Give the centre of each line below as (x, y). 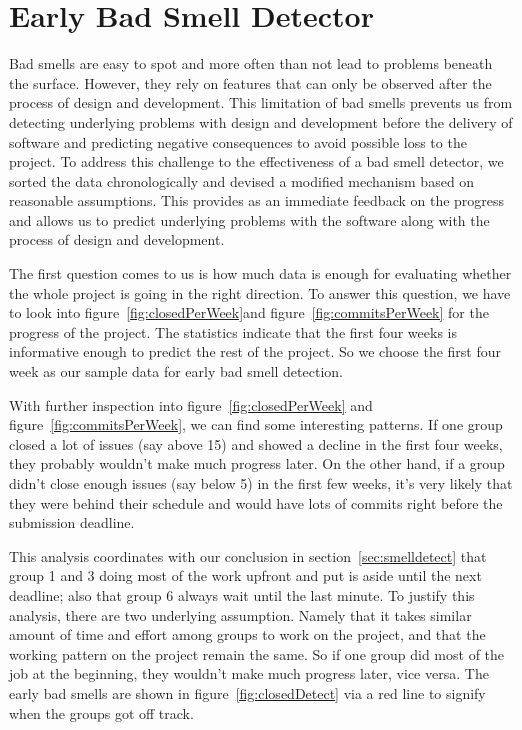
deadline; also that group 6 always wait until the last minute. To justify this (242, 594)
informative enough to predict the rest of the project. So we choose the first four (255, 351)
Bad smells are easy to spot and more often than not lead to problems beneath (251, 63)
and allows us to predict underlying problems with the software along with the (249, 219)
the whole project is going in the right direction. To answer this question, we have (260, 292)
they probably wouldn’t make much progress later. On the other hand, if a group (257, 463)
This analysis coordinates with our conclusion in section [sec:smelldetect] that (248, 555)
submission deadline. (72, 522)
